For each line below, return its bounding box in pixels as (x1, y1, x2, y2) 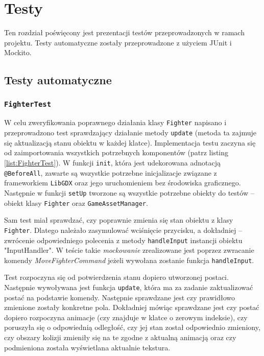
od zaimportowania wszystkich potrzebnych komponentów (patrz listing (4, 147, 229, 158)
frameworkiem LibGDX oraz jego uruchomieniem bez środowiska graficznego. (4, 177, 241, 188)
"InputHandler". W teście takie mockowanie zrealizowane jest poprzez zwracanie (4, 245, 254, 255)
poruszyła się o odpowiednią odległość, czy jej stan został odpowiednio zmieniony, (4, 322, 260, 333)
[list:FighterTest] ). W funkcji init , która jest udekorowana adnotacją (4, 157, 221, 168)
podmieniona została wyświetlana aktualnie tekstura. (4, 342, 171, 352)
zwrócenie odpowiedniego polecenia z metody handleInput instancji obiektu (4, 234, 243, 245)
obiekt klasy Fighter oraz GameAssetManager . (4, 197, 148, 208)
